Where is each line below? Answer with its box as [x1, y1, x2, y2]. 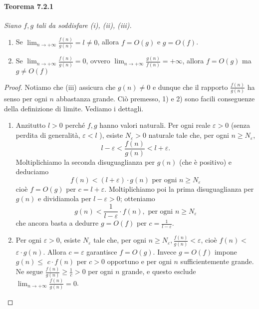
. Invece [153, 246, 177, 257]
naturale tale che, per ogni [148, 130, 229, 140]
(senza [231, 120, 251, 130]
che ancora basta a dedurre [15, 218, 99, 228]
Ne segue [15, 266, 43, 277]
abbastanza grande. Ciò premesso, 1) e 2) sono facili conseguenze [56, 93, 255, 104]
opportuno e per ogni [107, 256, 172, 267]
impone [214, 246, 237, 257]
